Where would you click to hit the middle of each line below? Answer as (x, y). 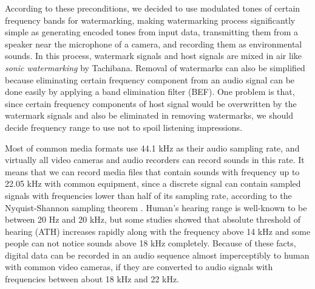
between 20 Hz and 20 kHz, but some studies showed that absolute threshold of (153, 219)
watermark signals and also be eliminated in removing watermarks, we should (149, 115)
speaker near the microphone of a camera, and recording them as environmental (154, 44)
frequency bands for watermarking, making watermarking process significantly (150, 20)
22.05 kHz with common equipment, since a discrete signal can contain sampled (153, 183)
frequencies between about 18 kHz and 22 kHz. (92, 279)
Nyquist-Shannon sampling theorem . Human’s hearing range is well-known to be (156, 207)
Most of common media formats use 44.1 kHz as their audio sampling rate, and (152, 148)
